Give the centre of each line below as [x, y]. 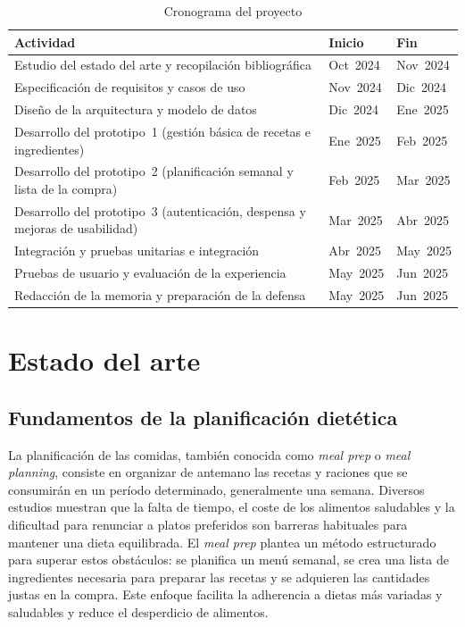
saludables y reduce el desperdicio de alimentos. [138, 611]
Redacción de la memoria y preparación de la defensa [160, 294]
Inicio [346, 42]
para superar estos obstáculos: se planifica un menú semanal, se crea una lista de [228, 560]
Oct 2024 [354, 65]
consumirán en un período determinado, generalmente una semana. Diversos [216, 489]
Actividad [45, 42]
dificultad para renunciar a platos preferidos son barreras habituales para [208, 525]
